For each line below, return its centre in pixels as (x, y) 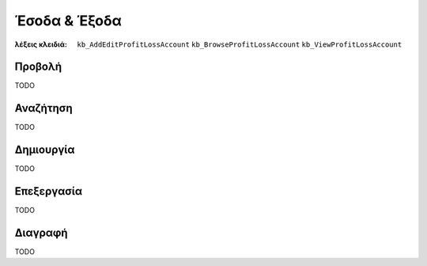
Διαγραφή (41, 232)
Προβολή (38, 67)
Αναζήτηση (43, 108)
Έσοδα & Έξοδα (68, 21)
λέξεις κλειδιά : (41, 44)
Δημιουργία (45, 150)
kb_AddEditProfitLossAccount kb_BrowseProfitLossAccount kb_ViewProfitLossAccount (240, 44)
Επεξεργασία (49, 191)
